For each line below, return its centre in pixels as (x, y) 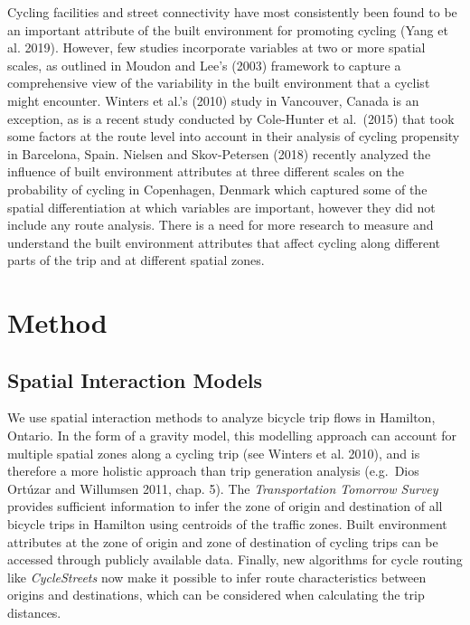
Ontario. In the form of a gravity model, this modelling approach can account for (232, 436)
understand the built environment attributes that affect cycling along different (224, 242)
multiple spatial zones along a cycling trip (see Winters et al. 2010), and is (214, 453)
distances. (34, 613)
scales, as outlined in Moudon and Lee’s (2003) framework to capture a (204, 65)
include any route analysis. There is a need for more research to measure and (221, 225)
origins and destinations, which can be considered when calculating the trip (216, 595)
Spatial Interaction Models (135, 379)
